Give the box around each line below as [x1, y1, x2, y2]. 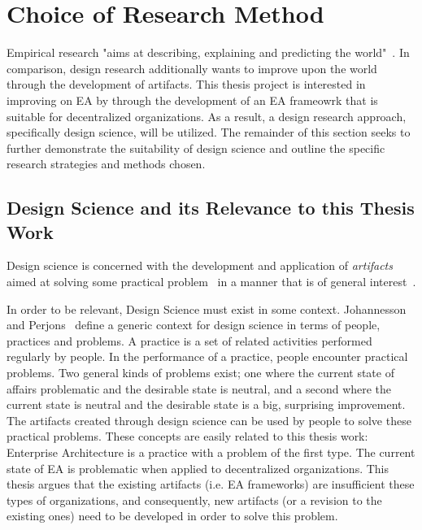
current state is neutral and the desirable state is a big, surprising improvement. [7, 396, 406, 413]
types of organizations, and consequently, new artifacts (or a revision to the [7, 491, 382, 508]
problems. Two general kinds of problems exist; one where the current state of [7, 364, 394, 381]
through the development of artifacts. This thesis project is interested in [7, 76, 366, 93]
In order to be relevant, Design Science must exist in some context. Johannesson [7, 300, 407, 317]
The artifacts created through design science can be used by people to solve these [7, 411, 411, 428]
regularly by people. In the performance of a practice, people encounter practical [7, 348, 408, 365]
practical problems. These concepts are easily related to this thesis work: [7, 428, 368, 445]
